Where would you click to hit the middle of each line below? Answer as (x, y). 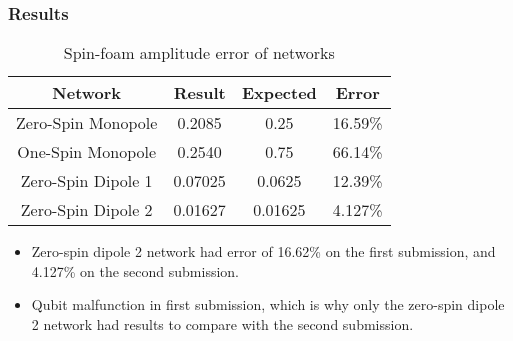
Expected (279, 93)
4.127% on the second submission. (135, 270)
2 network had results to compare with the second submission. (222, 324)
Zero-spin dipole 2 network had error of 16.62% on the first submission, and (263, 251)
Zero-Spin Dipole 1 (86, 181)
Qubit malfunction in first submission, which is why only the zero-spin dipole (268, 304)
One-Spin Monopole (87, 152)
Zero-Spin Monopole (87, 123)
